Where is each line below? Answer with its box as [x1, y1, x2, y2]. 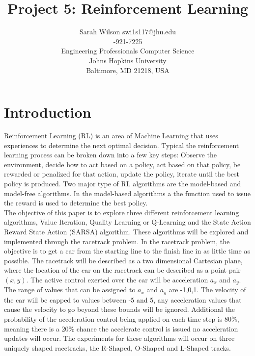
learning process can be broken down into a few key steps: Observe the [4, 150, 217, 160]
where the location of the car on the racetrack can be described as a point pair [4, 265, 241, 275]
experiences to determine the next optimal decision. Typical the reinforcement [4, 140, 239, 150]
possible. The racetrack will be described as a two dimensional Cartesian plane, [4, 255, 243, 265]
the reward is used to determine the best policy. [4, 198, 148, 208]
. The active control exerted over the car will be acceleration [26, 274, 208, 284]
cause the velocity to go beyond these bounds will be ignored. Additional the [4, 304, 235, 314]
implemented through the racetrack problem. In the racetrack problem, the [4, 236, 230, 246]
